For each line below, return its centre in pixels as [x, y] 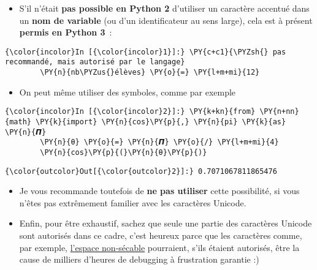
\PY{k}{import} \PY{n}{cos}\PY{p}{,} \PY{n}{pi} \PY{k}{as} [161, 122]
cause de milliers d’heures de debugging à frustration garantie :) [139, 259]
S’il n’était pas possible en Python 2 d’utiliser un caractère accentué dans [164, 8]
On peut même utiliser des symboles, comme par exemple [128, 92]
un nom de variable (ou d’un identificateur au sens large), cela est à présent [166, 20]
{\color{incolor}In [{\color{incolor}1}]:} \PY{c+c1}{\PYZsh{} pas [146, 52]
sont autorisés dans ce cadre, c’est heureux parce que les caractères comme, [161, 235]
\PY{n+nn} [279, 112]
